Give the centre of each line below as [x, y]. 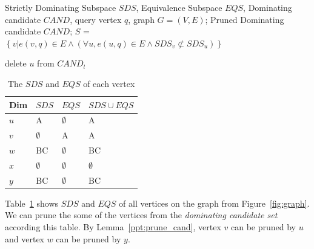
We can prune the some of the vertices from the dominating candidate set [141, 215]
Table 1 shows [32, 203]
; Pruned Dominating [245, 19]
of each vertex [109, 83]
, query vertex [96, 19]
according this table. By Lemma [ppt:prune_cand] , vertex [113, 227]
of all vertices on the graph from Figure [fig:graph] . [214, 203]
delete [16, 63]
